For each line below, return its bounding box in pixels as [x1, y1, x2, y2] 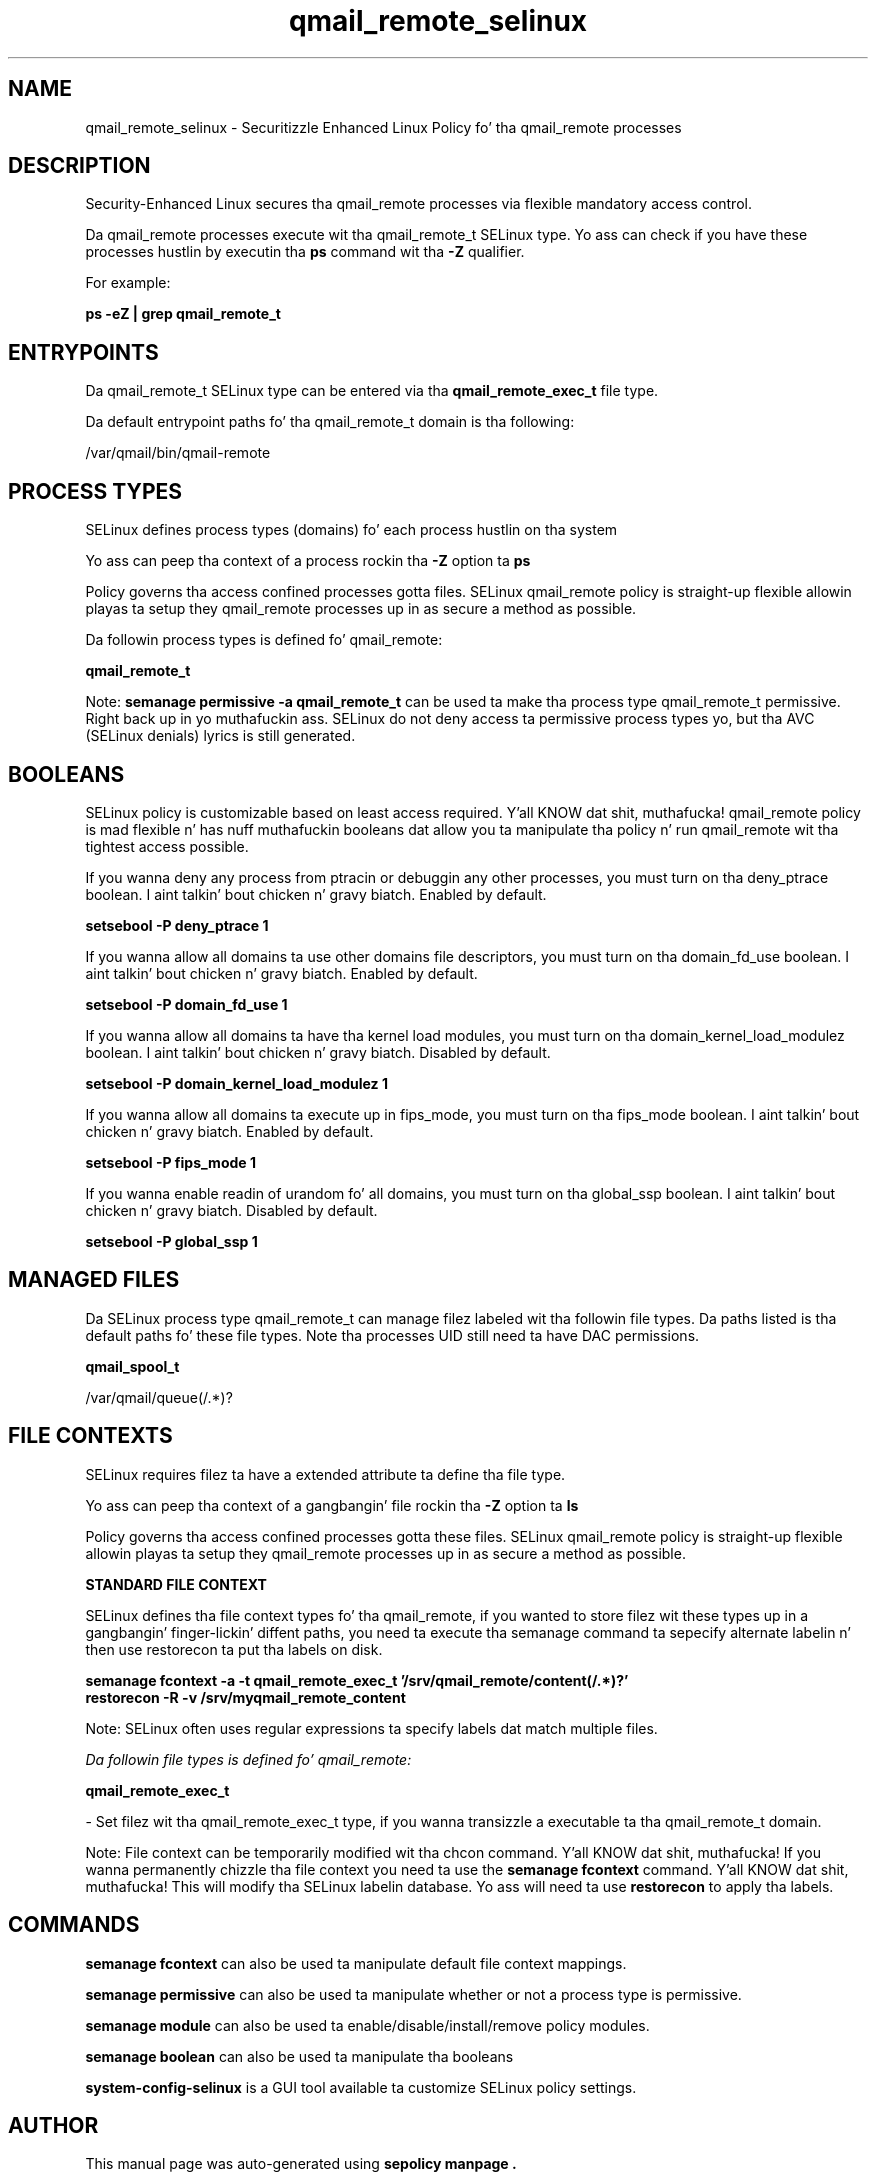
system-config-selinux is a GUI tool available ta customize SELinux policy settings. [85, 2078, 637, 2096]
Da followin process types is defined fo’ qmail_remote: [85, 631, 443, 649]
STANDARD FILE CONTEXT [85, 1575, 267, 1593]
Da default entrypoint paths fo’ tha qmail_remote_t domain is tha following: [85, 413, 575, 431]
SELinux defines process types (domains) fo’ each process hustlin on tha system [85, 521, 618, 539]
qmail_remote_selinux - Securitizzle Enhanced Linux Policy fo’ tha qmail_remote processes [85, 118, 682, 136]
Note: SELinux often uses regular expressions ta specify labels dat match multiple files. [85, 1719, 658, 1737]
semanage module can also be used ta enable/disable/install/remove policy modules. [85, 2016, 650, 2034]
